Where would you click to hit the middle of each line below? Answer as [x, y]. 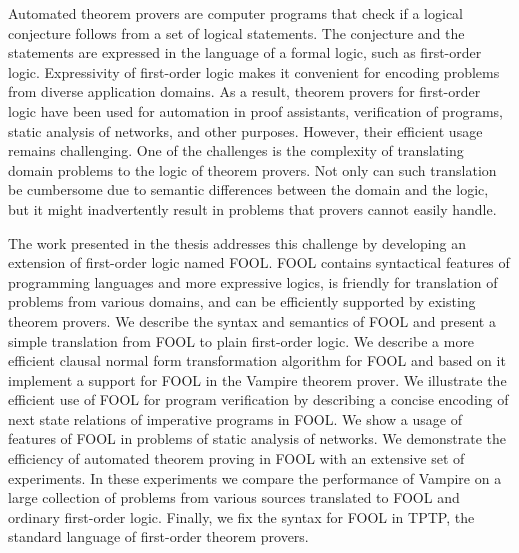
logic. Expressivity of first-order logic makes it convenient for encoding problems [254, 71]
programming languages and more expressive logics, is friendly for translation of [253, 281]
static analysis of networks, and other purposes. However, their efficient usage [245, 130]
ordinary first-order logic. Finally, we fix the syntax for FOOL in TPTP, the [241, 516]
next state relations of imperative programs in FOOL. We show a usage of [235, 418]
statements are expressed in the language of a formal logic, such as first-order [245, 52]
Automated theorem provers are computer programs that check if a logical [235, 13]
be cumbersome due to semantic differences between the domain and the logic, [248, 189]
